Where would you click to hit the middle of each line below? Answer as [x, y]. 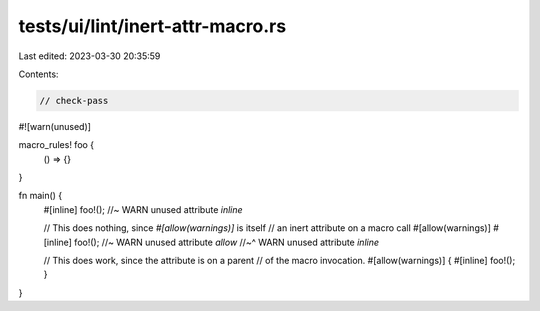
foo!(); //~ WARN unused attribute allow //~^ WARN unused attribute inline [226, 242]
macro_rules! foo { [56, 145]
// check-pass [74, 100]
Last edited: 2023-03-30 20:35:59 [89, 56]
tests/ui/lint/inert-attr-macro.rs [152, 26]
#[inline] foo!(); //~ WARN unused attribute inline [143, 209]
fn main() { [40, 196]
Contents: [38, 74]
